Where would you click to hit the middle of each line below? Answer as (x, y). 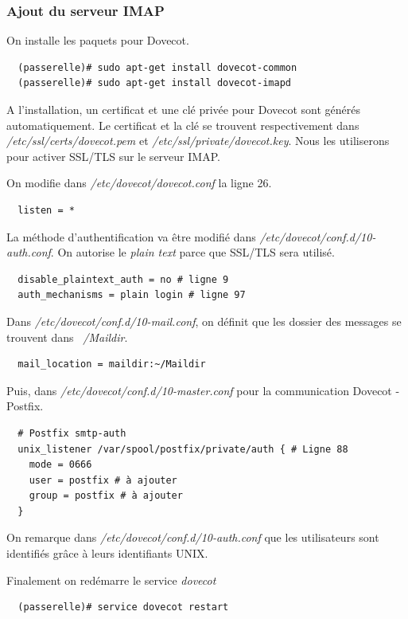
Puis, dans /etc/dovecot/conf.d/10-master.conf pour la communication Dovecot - (203, 390)
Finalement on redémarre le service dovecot (111, 580)
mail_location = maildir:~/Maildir (112, 364)
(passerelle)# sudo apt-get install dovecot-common (157, 67)
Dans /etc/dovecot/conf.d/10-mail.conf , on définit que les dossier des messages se (204, 321)
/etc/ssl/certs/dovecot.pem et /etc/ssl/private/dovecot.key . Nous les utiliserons (198, 141)
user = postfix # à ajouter (103, 480)
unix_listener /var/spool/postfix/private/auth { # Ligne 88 (183, 449)
